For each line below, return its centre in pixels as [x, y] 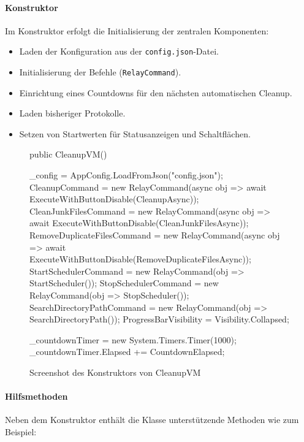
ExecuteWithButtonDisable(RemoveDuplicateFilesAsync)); [140, 259]
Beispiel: [21, 431]
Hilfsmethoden [36, 396]
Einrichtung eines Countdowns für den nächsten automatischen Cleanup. [156, 92]
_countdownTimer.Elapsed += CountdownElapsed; [127, 352]
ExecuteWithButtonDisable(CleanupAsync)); [114, 199]
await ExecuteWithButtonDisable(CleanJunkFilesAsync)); [139, 223]
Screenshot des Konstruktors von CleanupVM [115, 372]
